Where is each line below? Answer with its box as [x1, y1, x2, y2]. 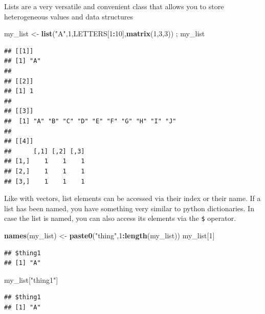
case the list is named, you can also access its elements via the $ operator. [4, 213, 236, 223]
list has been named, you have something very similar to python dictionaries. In [4, 203, 254, 213]
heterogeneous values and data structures [4, 11, 134, 21]
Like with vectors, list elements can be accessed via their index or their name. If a [4, 193, 261, 204]
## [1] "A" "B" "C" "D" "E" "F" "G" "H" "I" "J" [4, 117, 176, 125]
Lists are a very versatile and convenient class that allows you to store [4, 1, 224, 11]
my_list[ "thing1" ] [4, 274, 58, 285]
